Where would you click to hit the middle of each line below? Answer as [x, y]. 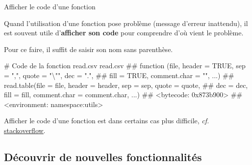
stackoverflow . [25, 130]
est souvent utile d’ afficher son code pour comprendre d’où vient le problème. [124, 33]
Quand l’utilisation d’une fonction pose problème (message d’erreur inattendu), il [126, 23]
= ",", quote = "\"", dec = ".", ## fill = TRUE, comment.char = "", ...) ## [119, 75]
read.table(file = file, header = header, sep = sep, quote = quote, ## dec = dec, [126, 85]
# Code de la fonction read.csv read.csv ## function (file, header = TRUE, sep [125, 66]
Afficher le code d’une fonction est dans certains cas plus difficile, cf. [107, 121]
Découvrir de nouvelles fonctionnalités [103, 156]
